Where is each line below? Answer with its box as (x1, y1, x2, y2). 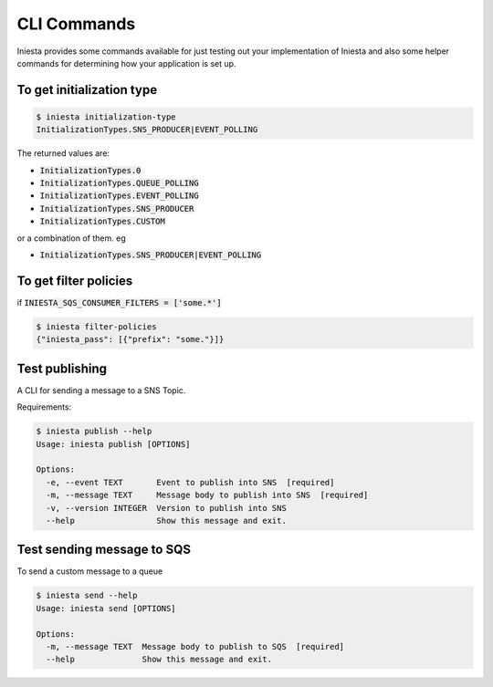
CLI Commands (16, 14, 136, 34)
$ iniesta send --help (36, 590, 138, 601)
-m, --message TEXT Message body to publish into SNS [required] (46, 490, 369, 501)
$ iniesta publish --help (36, 426, 152, 437)
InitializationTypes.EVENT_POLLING (39, 191, 200, 201)
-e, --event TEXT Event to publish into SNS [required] (46, 477, 335, 487)
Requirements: (16, 401, 72, 412)
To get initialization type (16, 82, 158, 98)
